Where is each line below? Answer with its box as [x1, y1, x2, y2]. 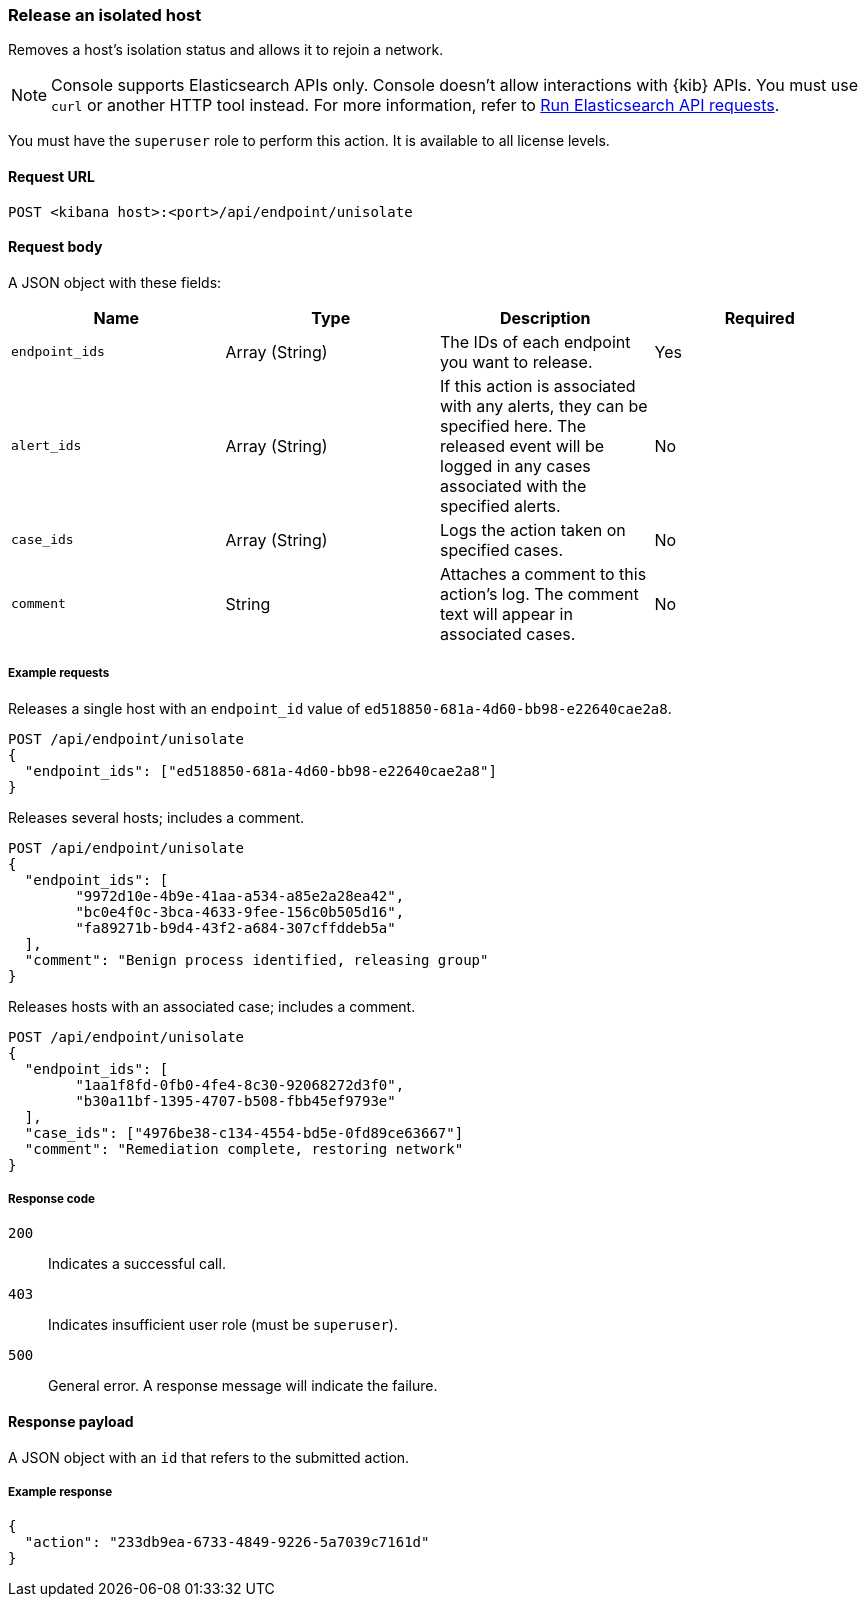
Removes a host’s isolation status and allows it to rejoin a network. [8, 41, 444, 59]
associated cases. [440, 623, 576, 644]
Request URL [8, 167, 95, 185]
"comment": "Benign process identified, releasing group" [24, 951, 489, 968]
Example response [8, 1484, 113, 1499]
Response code [8, 1191, 95, 1206]
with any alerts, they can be [440, 395, 648, 416]
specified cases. [440, 539, 564, 560]
